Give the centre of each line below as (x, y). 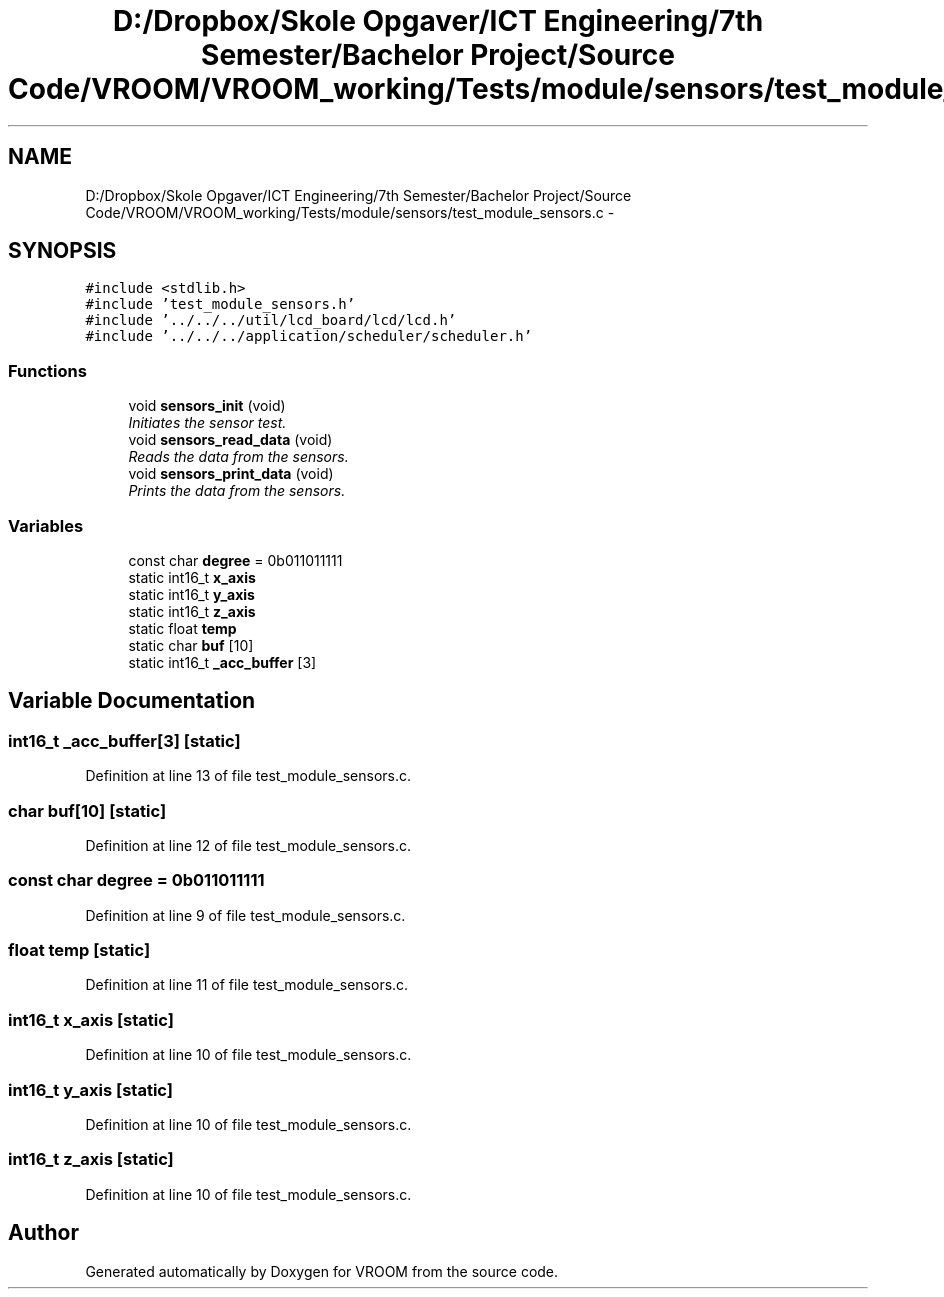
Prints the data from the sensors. (237, 491)
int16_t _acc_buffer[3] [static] (124, 740)
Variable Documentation (132, 701)
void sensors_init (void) (207, 406)
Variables (46, 525)
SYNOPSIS (62, 251)
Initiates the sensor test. (207, 423)
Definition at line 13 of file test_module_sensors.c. (248, 776)
